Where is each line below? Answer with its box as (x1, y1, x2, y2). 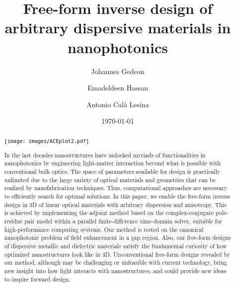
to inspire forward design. (4, 275, 71, 283)
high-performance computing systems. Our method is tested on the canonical (4, 225, 204, 233)
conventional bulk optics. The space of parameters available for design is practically (4, 167, 221, 176)
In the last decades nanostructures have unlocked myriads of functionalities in (4, 150, 206, 159)
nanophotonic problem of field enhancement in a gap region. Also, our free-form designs (4, 233, 231, 242)
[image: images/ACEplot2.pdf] (4, 138, 89, 144)
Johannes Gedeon (91, 66, 145, 76)
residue (4, 216, 23, 225)
